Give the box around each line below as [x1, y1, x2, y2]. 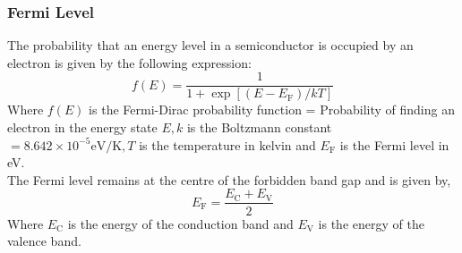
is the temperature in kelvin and [139, 135, 316, 154]
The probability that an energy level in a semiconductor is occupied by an [7, 36, 414, 55]
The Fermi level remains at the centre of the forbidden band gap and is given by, [7, 170, 451, 189]
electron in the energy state [7, 118, 158, 137]
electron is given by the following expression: [7, 53, 252, 72]
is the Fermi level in [339, 135, 449, 154]
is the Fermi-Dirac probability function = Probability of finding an [89, 100, 455, 119]
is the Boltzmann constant [186, 118, 332, 137]
